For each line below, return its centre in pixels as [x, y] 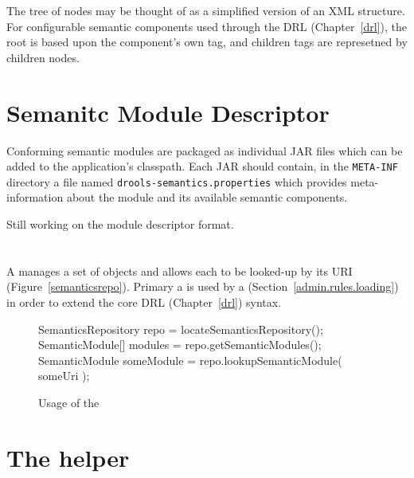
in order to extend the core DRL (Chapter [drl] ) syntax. [144, 302]
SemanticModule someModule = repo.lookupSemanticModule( [190, 360]
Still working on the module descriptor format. [120, 224]
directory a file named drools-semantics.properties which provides [177, 181]
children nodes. [43, 57]
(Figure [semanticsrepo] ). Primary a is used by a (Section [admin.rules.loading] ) [203, 286]
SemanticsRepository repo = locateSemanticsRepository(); [181, 329]
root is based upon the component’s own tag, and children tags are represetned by [207, 42]
